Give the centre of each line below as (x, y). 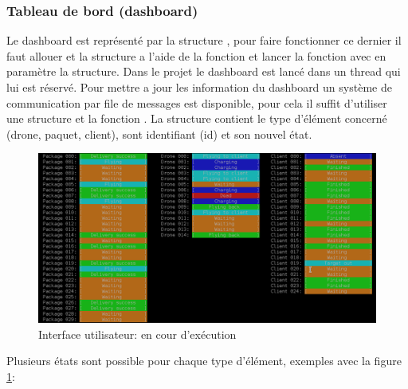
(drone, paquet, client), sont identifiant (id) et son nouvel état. (159, 134)
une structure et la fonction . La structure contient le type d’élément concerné (197, 118)
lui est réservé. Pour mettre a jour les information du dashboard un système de (199, 87)
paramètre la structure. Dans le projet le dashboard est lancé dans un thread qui (204, 71)
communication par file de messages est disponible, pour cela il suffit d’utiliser (197, 102)
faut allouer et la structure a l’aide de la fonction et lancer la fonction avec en (196, 55)
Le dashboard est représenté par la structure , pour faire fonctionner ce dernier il (204, 40)
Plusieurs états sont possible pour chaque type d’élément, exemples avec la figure (204, 361)
